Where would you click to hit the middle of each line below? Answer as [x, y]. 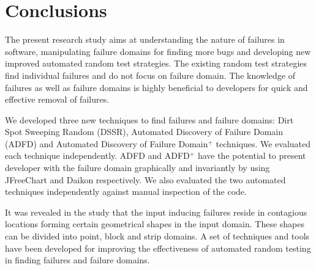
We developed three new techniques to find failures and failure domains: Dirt [149, 119]
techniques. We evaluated [263, 143]
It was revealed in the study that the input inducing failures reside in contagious [156, 212]
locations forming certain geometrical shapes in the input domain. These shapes [155, 224]
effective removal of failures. [57, 99]
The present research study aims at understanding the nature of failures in [145, 39]
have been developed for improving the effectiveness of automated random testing [158, 248]
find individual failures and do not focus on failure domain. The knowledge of [150, 75]
